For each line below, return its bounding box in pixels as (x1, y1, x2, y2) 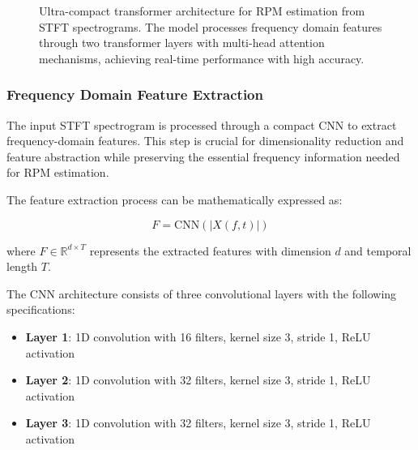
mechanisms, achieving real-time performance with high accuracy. (39, 49, 365, 66)
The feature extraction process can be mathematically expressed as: (6, 191, 343, 208)
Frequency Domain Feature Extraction (6, 84, 263, 105)
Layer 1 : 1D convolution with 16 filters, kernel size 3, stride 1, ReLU (25, 328, 371, 345)
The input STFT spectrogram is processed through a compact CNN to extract (6, 116, 397, 133)
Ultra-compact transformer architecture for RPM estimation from (39, 2, 365, 19)
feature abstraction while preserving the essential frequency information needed (6, 148, 400, 165)
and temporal (344, 242, 412, 259)
